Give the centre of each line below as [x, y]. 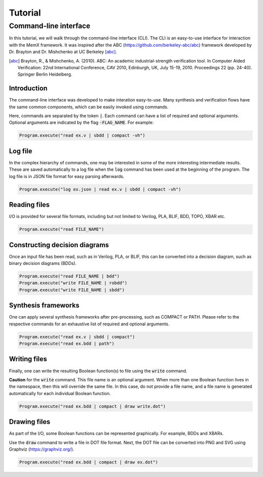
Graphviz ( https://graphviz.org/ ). [42, 449]
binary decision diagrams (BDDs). [43, 263]
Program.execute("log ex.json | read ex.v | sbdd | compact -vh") [100, 189]
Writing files [28, 359]
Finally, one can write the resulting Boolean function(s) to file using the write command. [98, 371]
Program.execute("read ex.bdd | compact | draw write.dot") [93, 406]
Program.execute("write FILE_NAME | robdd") [73, 283]
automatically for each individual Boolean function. [60, 393]
